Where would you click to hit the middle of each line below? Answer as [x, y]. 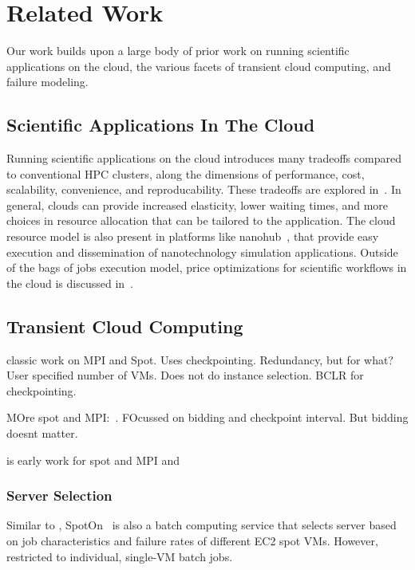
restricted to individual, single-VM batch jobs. [120, 556]
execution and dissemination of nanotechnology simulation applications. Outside [202, 252]
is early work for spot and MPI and [93, 460]
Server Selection [59, 495]
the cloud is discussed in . [70, 283]
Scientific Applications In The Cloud [161, 125]
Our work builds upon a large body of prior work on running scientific [178, 51]
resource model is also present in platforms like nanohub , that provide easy [193, 236]
